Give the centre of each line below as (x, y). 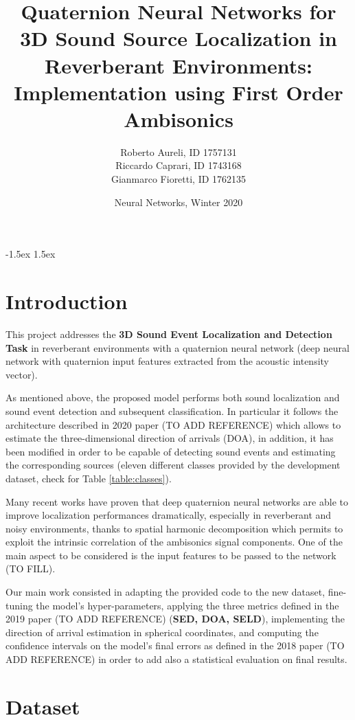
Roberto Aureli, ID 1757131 (179, 151)
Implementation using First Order (179, 92)
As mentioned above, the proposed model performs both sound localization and (173, 397)
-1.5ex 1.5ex (31, 254)
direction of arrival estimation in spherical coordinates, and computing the (162, 632)
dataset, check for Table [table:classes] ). (89, 478)
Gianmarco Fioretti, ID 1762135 (179, 179)
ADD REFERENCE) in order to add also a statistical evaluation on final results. (176, 659)
